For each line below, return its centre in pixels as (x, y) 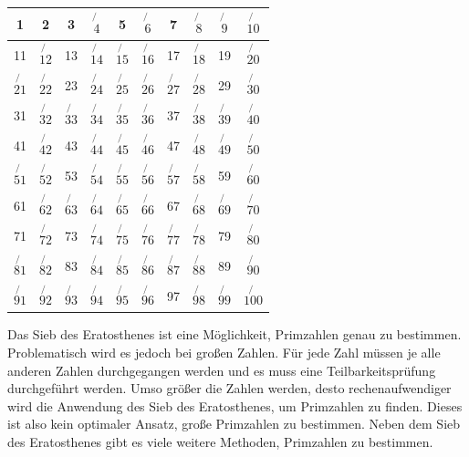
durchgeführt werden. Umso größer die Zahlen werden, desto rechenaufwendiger (229, 388)
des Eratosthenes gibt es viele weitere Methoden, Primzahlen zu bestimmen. (220, 441)
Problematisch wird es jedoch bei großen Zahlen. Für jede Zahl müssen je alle (224, 352)
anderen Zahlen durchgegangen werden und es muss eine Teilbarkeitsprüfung (222, 370)
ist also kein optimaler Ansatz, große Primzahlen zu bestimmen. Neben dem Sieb (234, 424)
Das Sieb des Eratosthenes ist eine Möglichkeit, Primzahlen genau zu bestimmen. (234, 334)
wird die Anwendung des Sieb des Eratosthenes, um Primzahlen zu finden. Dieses (235, 405)
